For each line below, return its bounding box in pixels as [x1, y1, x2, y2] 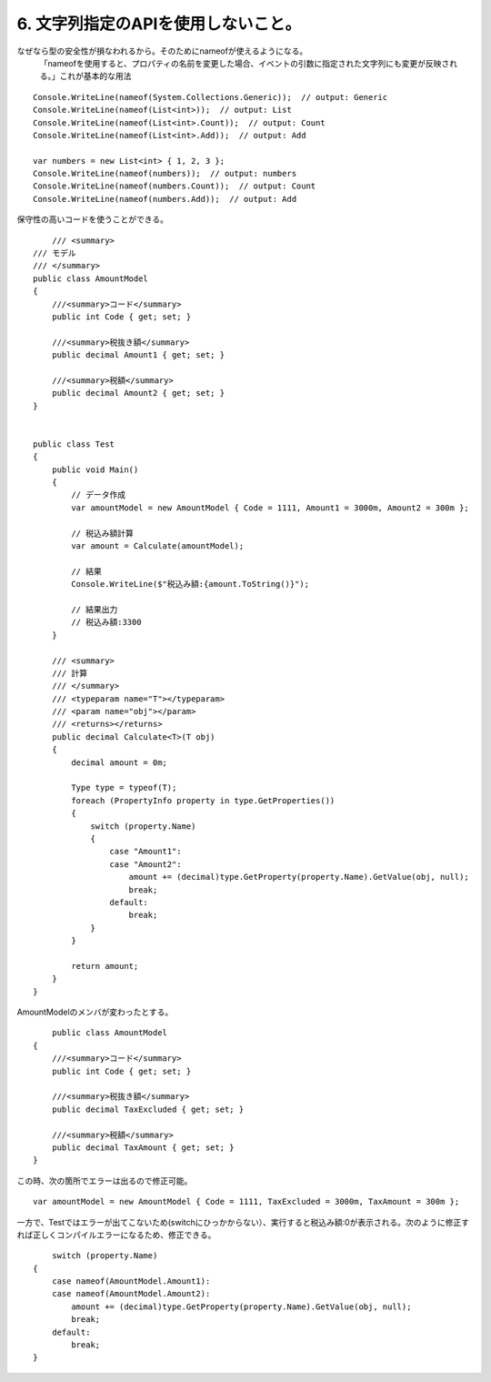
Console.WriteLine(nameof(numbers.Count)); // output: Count [33, 181, 316, 191]
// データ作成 [71, 489, 126, 500]
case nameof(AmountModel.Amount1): [51, 1276, 211, 1286]
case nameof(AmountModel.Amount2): [51, 1288, 211, 1299]
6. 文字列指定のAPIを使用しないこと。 [16, 14, 302, 34]
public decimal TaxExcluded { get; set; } [51, 1104, 245, 1115]
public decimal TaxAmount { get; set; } [51, 1142, 235, 1153]
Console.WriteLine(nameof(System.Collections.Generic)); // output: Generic [33, 92, 388, 102]
